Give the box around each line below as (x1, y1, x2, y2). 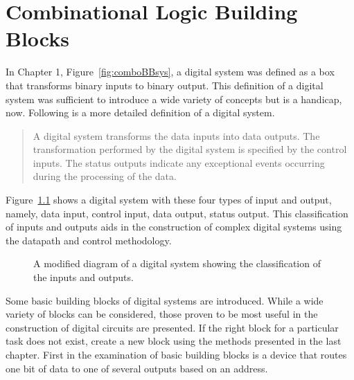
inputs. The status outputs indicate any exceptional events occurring (33, 155, 325, 170)
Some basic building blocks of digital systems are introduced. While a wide (6, 293, 324, 307)
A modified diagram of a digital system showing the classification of (33, 256, 321, 271)
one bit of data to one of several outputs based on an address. (6, 361, 268, 375)
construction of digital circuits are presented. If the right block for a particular (6, 320, 339, 334)
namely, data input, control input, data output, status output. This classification (6, 206, 348, 220)
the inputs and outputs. (33, 270, 134, 284)
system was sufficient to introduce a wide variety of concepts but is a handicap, (6, 91, 342, 106)
